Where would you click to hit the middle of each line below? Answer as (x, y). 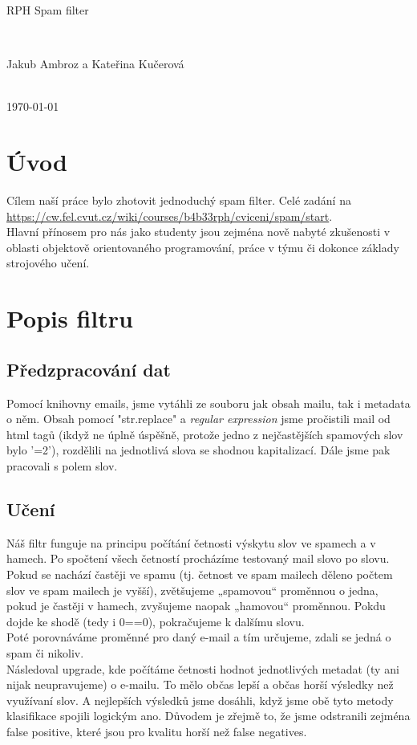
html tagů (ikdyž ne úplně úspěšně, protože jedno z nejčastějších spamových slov (205, 434)
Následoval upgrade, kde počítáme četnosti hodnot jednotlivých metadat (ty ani (203, 668)
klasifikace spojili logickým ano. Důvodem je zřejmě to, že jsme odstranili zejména (208, 716)
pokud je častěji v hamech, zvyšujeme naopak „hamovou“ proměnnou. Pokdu (196, 606)
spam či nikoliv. (45, 652)
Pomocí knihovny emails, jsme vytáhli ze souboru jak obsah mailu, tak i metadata (208, 403)
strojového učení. (48, 263)
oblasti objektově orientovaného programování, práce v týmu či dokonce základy (203, 247)
